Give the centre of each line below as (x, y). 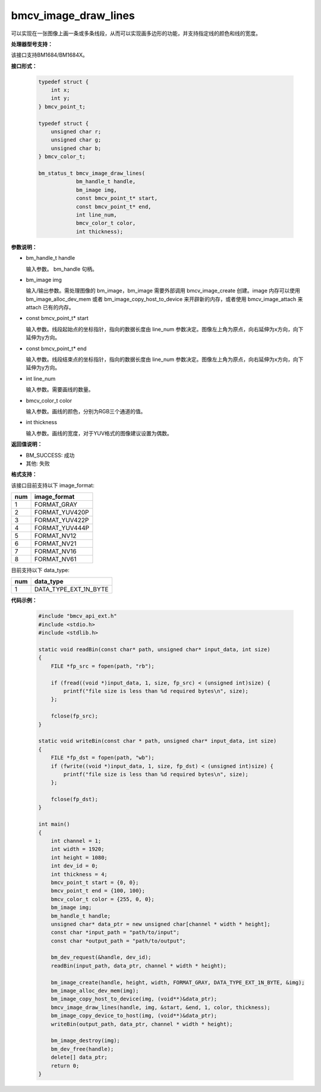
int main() (54, 824)
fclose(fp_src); (74, 716)
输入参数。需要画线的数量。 (60, 390)
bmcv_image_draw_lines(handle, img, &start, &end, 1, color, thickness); (160, 1007)
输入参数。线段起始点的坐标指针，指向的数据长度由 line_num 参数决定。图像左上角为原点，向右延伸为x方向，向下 (165, 329)
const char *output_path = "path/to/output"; (118, 941)
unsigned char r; (76, 132)
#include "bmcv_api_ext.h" (78, 616)
